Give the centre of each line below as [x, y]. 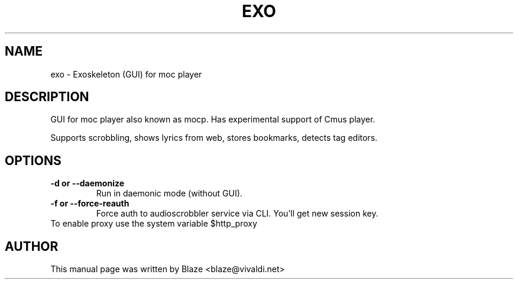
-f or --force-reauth [90, 204]
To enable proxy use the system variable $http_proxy [154, 224]
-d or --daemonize [88, 183]
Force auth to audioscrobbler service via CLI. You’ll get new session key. [237, 214]
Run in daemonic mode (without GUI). [169, 193]
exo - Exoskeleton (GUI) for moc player [126, 74]
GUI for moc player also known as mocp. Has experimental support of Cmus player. [213, 120]
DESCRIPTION [47, 97]
